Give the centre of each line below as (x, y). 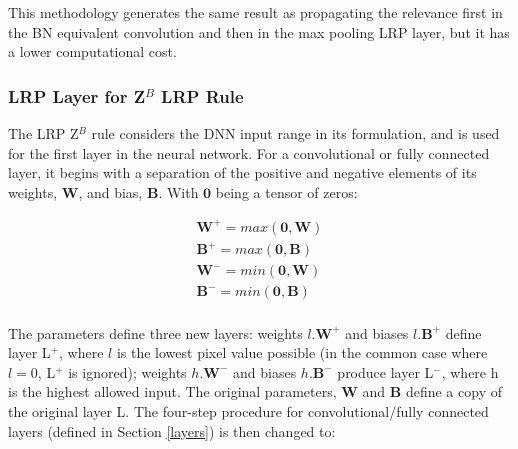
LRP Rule (202, 95)
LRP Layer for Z (77, 95)
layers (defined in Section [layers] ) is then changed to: (172, 430)
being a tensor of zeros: (286, 191)
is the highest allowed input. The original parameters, (172, 391)
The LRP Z (43, 133)
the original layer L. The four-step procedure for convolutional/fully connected (248, 410)
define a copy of (453, 391)
